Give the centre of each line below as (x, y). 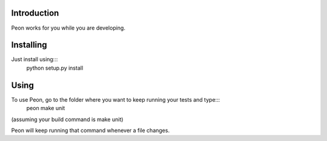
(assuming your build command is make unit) (67, 119)
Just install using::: (35, 59)
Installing (29, 45)
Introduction (35, 13)
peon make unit (46, 108)
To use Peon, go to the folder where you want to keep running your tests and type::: (116, 99)
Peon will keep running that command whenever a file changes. (90, 130)
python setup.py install (55, 68)
